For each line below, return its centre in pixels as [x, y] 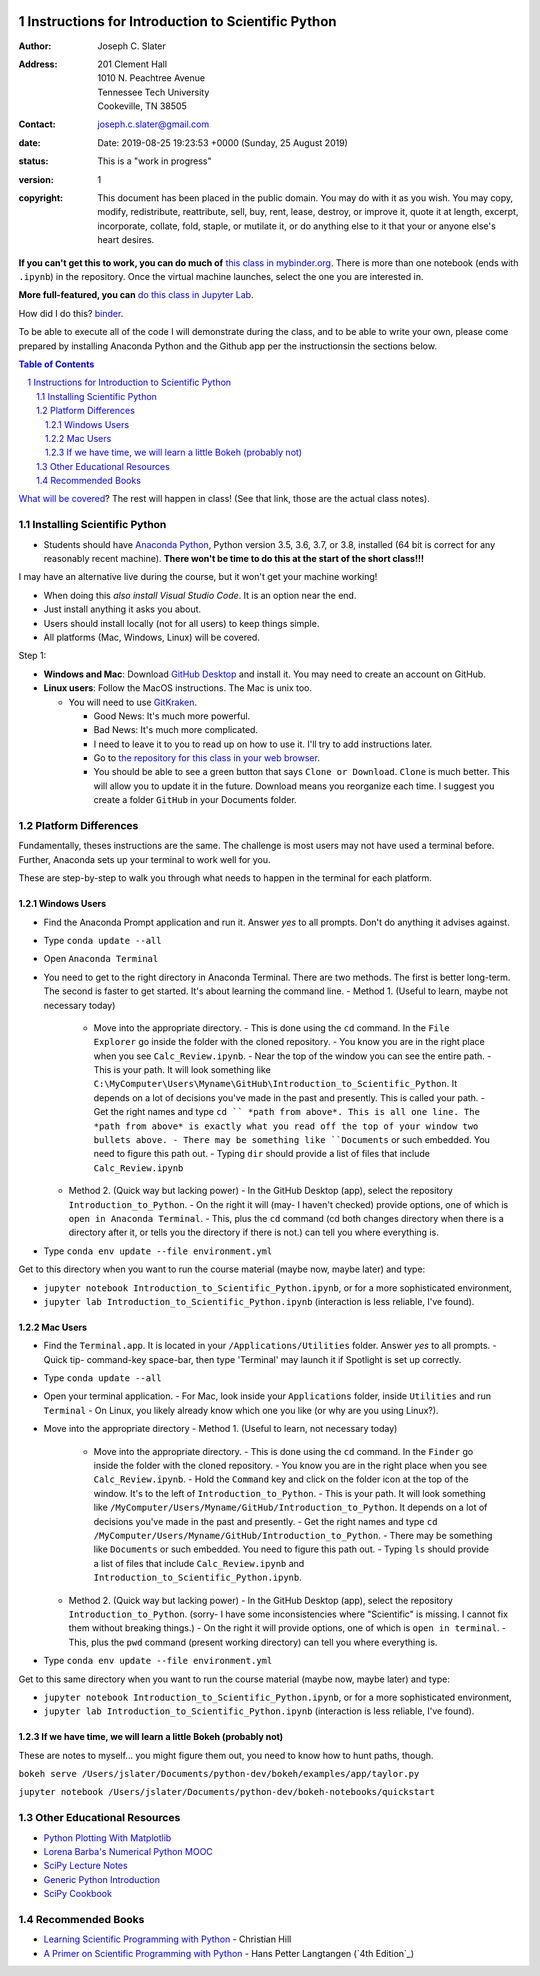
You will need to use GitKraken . [133, 702]
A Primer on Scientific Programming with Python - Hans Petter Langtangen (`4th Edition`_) [229, 1953]
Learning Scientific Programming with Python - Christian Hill [167, 1939]
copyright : [41, 198]
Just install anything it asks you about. [122, 609]
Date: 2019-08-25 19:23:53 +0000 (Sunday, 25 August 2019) [223, 142]
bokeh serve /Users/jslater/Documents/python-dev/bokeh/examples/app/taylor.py [219, 1774]
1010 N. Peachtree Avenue [151, 78]
